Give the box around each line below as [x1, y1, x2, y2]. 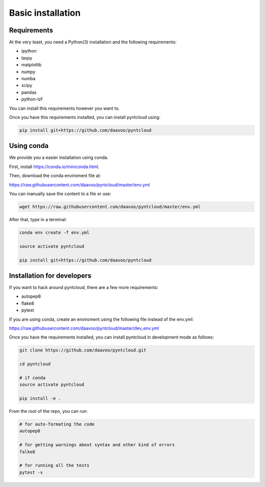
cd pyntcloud [19, 361, 51, 367]
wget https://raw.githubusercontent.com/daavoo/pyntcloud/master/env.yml [19, 204, 201, 209]
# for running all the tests [19, 462, 90, 468]
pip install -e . [19, 396, 61, 401]
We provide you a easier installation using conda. [9, 155, 108, 161]
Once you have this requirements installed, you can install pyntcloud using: [9, 114, 160, 120]
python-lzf [21, 96, 43, 102]
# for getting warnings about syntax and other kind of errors [19, 442, 175, 448]
